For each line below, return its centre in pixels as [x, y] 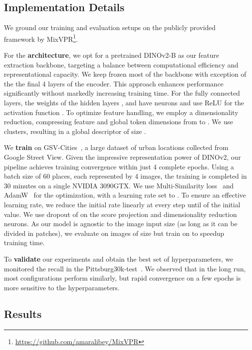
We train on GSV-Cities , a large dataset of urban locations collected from [116, 147]
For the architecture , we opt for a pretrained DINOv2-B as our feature [112, 55]
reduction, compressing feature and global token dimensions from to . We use [118, 122]
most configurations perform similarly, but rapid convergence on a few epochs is [122, 278]
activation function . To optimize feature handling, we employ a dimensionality [121, 112]
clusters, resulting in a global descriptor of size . [75, 131]
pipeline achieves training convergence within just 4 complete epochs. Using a [119, 166]
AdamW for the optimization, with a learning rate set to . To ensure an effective [125, 195]
